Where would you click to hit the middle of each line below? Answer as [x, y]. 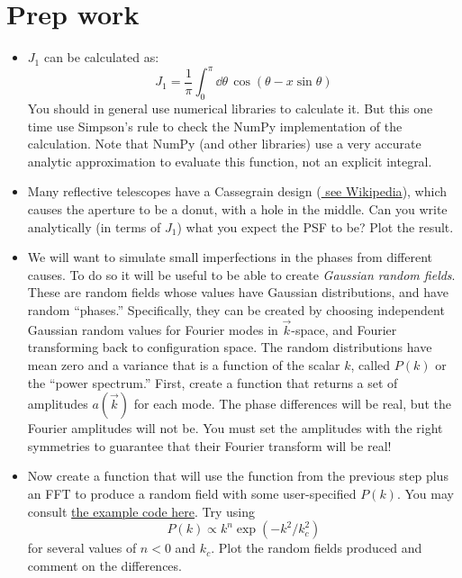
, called [371, 364]
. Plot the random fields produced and [317, 548]
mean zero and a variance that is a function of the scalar [184, 364]
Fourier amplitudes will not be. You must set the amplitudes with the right [235, 428]
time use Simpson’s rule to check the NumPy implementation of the [215, 126]
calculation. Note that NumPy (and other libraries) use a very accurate [224, 144]
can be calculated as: [101, 57]
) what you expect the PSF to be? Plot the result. [315, 226]
